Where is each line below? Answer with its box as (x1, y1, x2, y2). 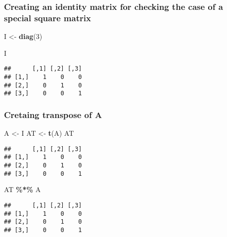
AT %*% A (4, 184, 41, 195)
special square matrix (4, 11, 91, 24)
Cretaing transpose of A (4, 108, 102, 120)
